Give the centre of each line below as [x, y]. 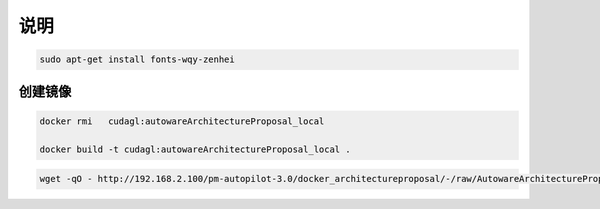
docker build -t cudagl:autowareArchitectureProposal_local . [195, 149]
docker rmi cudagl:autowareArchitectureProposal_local [182, 121]
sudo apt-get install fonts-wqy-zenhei [137, 59]
